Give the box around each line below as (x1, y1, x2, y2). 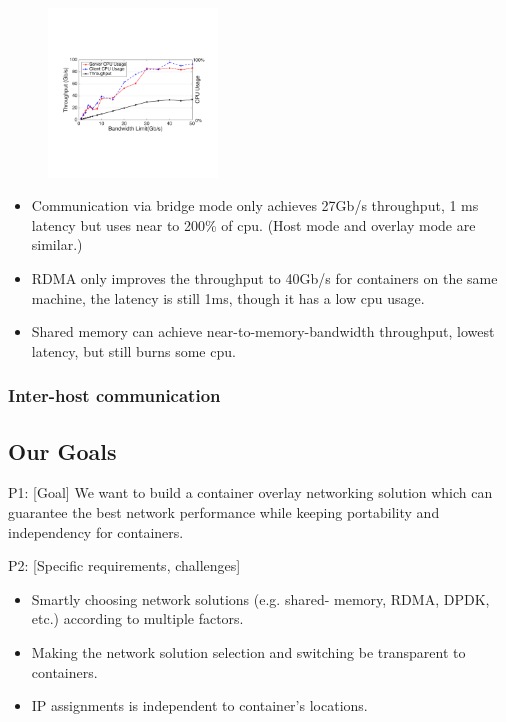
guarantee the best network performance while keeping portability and (8, 501, 440, 522)
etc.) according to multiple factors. (31, 608, 244, 629)
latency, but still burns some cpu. (31, 340, 236, 361)
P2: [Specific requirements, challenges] (8, 555, 241, 576)
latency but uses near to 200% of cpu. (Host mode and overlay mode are (31, 214, 476, 235)
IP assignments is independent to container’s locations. (31, 695, 368, 716)
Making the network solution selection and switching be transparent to (31, 641, 466, 662)
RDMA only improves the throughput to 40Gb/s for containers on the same (31, 267, 498, 288)
